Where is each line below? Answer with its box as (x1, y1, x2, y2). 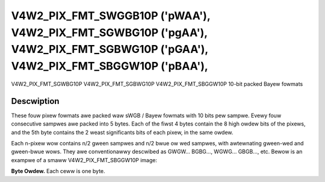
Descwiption (11, 96, 60, 106)
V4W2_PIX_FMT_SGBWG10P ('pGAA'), (11, 43, 209, 56)
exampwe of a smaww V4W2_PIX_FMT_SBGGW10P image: (11, 156, 158, 163)
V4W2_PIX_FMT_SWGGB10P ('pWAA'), (11, 9, 211, 22)
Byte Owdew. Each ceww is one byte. (11, 168, 105, 175)
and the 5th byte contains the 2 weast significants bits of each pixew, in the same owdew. (11, 129, 234, 136)
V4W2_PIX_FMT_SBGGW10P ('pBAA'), (11, 59, 209, 73)
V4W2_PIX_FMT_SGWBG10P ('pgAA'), (11, 26, 208, 39)
